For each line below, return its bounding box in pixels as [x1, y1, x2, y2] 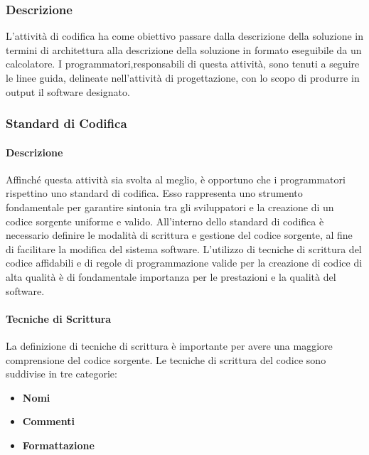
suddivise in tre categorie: [6, 366, 117, 381]
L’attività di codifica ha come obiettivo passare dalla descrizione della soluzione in [6, 28, 364, 43]
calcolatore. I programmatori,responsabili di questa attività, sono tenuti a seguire [6, 56, 360, 71]
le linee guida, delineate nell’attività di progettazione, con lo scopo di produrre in [6, 70, 360, 85]
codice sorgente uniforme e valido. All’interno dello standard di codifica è [6, 213, 324, 228]
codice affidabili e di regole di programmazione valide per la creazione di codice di [6, 255, 363, 270]
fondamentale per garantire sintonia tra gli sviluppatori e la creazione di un [6, 200, 334, 215]
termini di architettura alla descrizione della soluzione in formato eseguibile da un [6, 42, 362, 57]
